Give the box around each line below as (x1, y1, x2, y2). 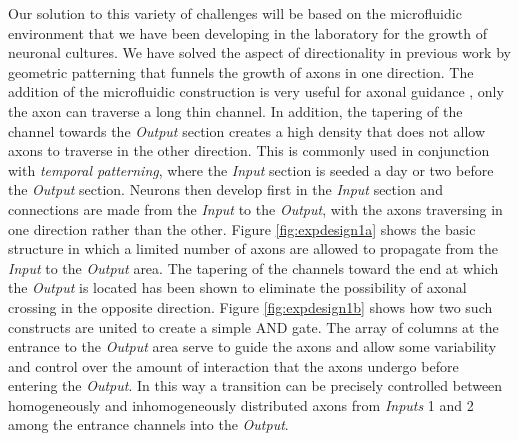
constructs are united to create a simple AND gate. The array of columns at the (8, 316, 499, 337)
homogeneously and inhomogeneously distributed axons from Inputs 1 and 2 (8, 394, 474, 415)
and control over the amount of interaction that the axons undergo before (8, 355, 459, 376)
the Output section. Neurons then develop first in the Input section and (8, 179, 443, 200)
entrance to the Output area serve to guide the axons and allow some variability (8, 336, 497, 357)
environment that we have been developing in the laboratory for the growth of (8, 22, 487, 43)
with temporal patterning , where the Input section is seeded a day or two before (8, 159, 494, 180)
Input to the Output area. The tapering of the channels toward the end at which (8, 257, 499, 278)
